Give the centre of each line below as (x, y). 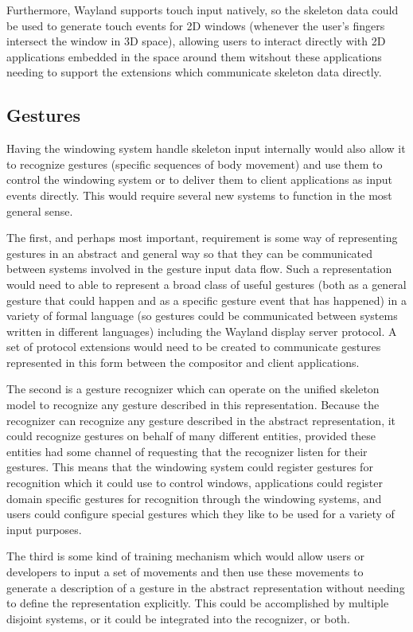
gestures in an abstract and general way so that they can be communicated (190, 253)
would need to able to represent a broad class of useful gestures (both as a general (206, 284)
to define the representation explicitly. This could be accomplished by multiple (198, 603)
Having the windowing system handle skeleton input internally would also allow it (206, 148)
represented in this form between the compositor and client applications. (183, 362)
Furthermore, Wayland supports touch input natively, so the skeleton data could (203, 10)
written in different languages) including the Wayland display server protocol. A (202, 331)
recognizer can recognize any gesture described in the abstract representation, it (201, 420)
